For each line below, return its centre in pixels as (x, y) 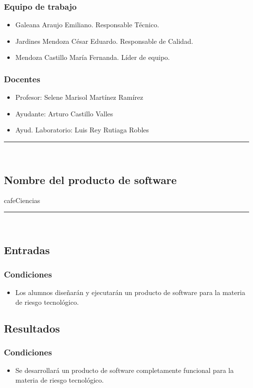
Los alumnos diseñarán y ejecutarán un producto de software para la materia (130, 292)
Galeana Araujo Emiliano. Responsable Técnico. (87, 25)
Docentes (22, 79)
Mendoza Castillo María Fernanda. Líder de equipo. (92, 57)
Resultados (32, 328)
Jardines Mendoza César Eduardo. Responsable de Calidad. (104, 41)
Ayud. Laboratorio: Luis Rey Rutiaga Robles (82, 130)
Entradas (27, 250)
